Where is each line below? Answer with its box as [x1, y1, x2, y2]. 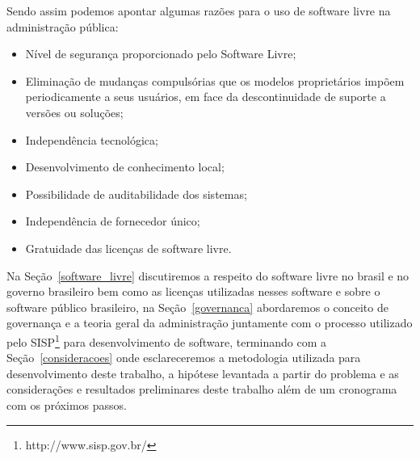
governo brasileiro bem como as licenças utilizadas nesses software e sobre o [6, 283, 380, 300]
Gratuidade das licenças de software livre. [25, 239, 232, 256]
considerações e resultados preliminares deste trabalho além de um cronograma [6, 381, 397, 398]
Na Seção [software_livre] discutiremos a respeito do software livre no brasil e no [6, 267, 409, 284]
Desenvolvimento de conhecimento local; [25, 158, 225, 175]
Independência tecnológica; [25, 131, 158, 148]
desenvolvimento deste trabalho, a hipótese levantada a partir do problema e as [6, 364, 399, 381]
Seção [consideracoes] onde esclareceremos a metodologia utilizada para [6, 349, 361, 366]
